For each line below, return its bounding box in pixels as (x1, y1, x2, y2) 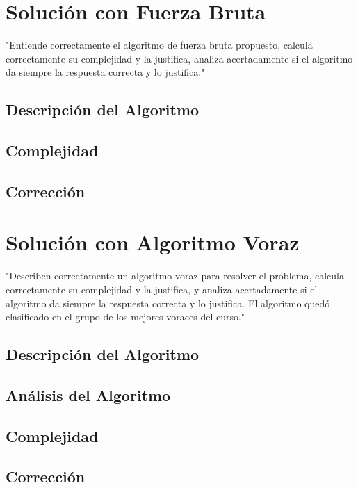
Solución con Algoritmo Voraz (6, 228, 300, 257)
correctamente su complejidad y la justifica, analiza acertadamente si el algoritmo (6, 51, 353, 65)
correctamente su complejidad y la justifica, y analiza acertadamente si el (6, 282, 318, 296)
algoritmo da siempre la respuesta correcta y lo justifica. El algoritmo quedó (6, 295, 330, 310)
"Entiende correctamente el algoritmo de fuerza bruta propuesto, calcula (6, 38, 313, 52)
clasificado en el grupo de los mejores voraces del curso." (6, 309, 245, 324)
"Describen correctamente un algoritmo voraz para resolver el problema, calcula (6, 268, 344, 283)
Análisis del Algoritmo (6, 384, 171, 405)
